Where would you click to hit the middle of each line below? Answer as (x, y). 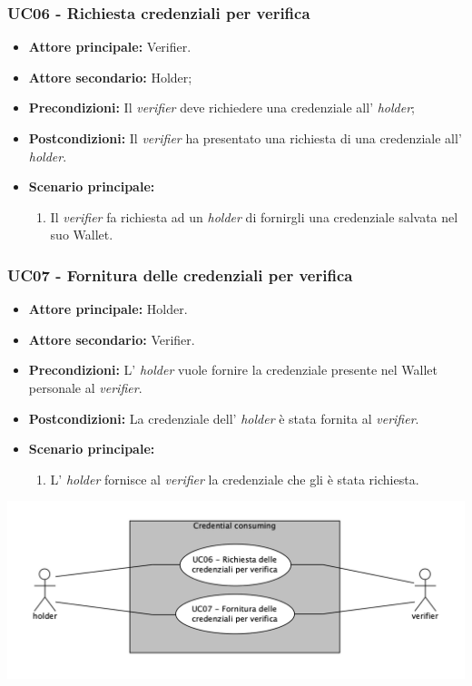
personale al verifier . (85, 387)
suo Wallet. (82, 235)
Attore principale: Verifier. (110, 47)
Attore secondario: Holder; (110, 77)
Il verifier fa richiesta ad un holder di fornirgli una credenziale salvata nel (254, 216)
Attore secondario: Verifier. (112, 339)
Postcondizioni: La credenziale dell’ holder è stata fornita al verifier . (224, 418)
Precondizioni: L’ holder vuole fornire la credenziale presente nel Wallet (233, 370)
